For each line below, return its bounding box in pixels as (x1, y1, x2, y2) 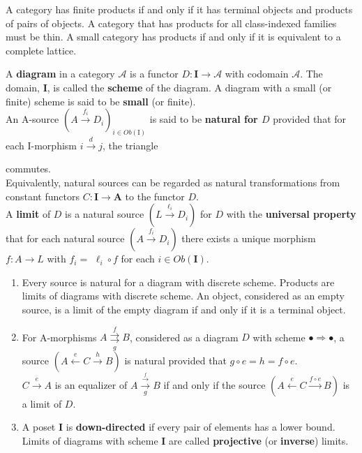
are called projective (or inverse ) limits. (169, 433, 349, 447)
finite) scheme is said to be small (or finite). (6, 94, 196, 108)
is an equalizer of (54, 377, 128, 392)
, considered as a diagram (129, 329, 239, 344)
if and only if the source (163, 377, 266, 392)
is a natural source (65, 207, 144, 221)
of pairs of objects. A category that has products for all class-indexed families (6, 15, 337, 30)
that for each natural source (6, 231, 125, 246)
